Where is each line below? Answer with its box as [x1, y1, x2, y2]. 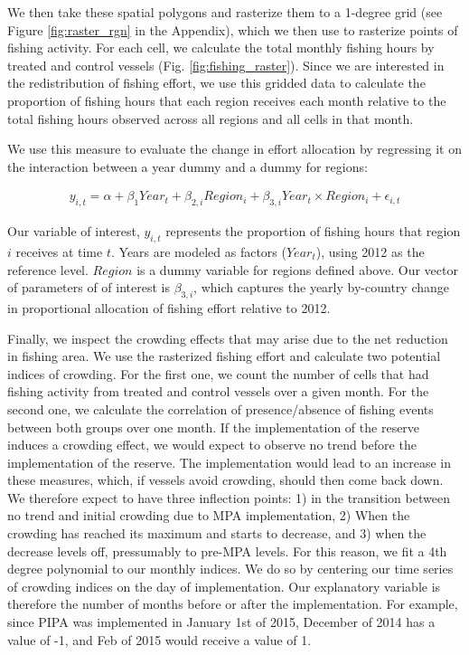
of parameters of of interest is [7, 278, 170, 297]
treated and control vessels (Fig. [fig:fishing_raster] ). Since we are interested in [7, 55, 445, 74]
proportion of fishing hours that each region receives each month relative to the [7, 90, 446, 109]
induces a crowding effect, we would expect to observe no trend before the [7, 435, 417, 454]
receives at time [15, 242, 103, 261]
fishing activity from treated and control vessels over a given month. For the [7, 382, 429, 401]
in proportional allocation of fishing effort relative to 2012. [7, 298, 331, 317]
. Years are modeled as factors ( [110, 242, 286, 261]
